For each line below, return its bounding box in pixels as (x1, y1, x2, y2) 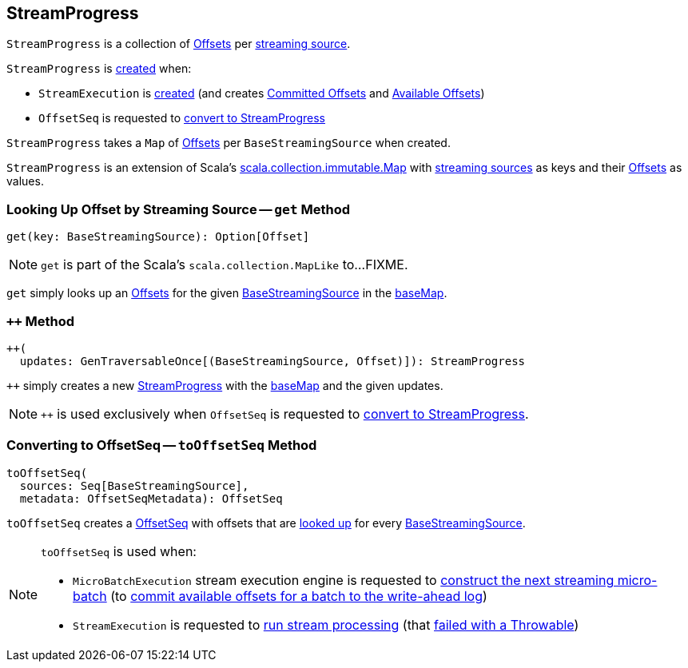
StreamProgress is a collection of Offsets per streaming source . (6, 37, 351, 51)
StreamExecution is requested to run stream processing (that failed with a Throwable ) (73, 616, 579, 633)
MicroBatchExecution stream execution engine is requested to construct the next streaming (73, 571, 614, 588)
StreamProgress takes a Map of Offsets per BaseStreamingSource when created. (6, 136, 451, 150)
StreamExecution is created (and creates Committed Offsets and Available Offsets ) (38, 86, 485, 101)
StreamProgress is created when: (6, 62, 192, 76)
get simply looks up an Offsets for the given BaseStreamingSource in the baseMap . (6, 286, 447, 300)
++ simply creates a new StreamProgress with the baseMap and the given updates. (6, 378, 443, 392)
